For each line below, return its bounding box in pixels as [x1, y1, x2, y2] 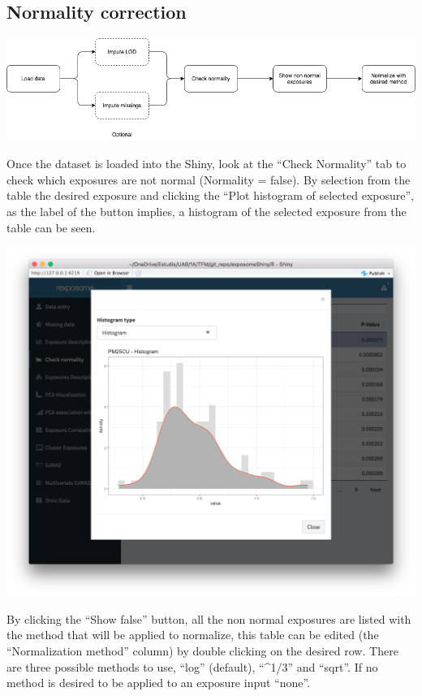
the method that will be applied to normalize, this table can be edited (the [6, 626, 379, 643]
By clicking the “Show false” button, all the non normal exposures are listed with [6, 610, 411, 627]
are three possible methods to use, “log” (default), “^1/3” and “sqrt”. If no [6, 658, 378, 675]
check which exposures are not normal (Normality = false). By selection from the [6, 171, 411, 188]
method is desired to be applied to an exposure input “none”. [6, 674, 311, 691]
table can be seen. [6, 218, 96, 236]
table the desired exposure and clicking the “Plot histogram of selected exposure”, [6, 187, 414, 204]
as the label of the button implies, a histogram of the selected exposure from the [6, 202, 407, 219]
